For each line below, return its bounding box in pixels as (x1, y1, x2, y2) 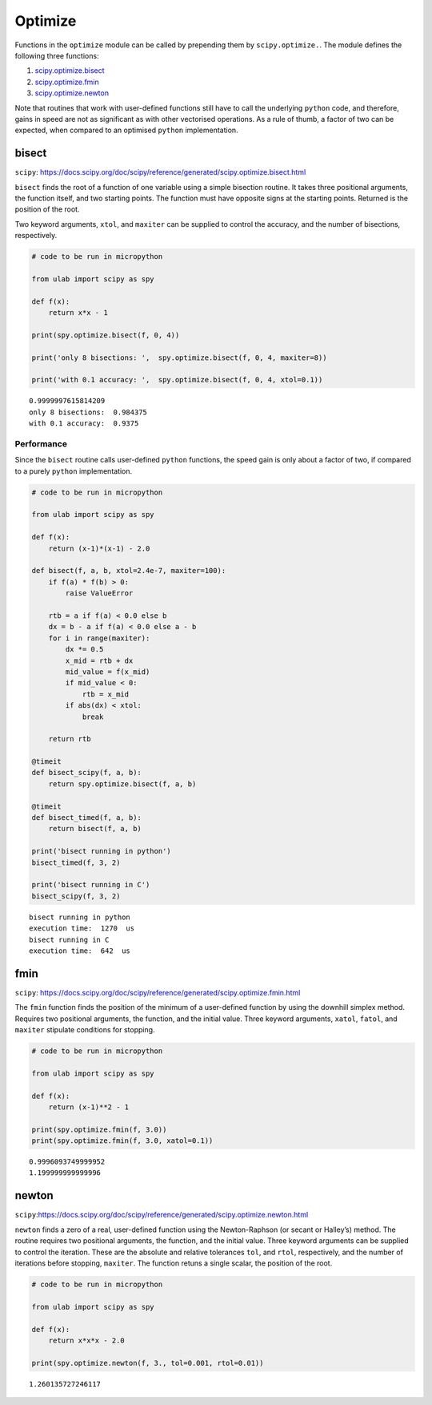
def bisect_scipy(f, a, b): (31, 768, 142, 777)
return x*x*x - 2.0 (48, 1335, 126, 1345)
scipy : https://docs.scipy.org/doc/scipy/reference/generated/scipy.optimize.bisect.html (14, 168, 306, 177)
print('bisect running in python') (31, 846, 171, 856)
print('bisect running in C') (31, 880, 150, 890)
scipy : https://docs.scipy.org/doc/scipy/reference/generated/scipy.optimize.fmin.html (14, 987, 301, 997)
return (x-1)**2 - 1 (48, 1102, 130, 1112)
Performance (14, 438, 68, 449)
